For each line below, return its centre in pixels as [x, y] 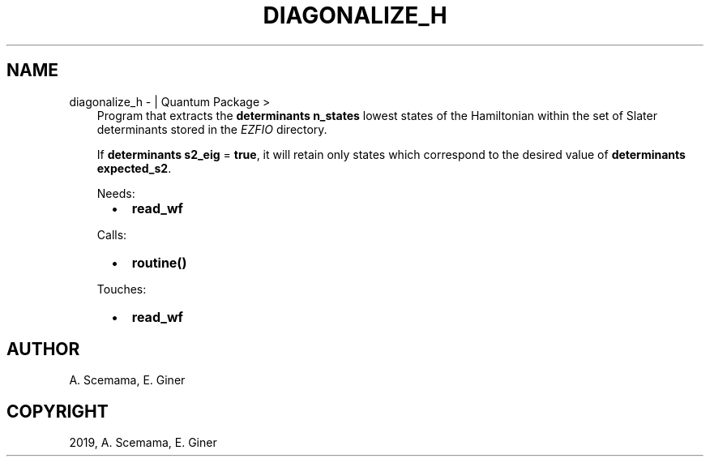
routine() [159, 262]
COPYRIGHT [58, 411]
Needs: [116, 193]
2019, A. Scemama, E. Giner [143, 443]
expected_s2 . [134, 168]
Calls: [112, 234]
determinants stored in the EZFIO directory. [212, 129]
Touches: [122, 289]
